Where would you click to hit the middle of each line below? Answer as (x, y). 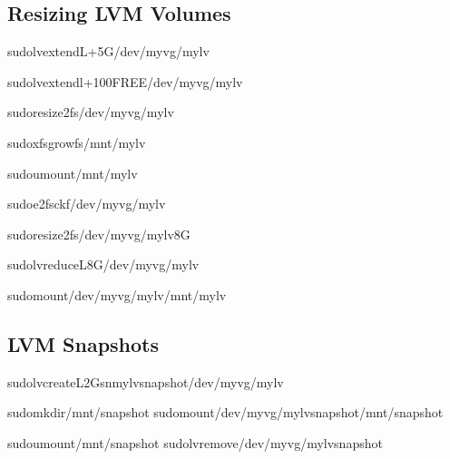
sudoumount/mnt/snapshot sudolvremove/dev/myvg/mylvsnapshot (195, 442)
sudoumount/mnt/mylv (73, 173)
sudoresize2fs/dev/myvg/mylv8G (99, 234)
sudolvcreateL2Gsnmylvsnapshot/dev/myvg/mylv (146, 381)
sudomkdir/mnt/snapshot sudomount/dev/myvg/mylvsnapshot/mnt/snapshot (225, 412)
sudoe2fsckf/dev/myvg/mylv (87, 204)
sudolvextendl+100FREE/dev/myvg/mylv (125, 81)
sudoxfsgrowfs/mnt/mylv (77, 142)
